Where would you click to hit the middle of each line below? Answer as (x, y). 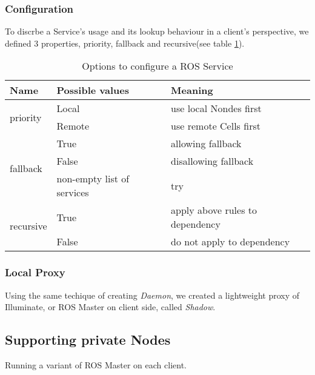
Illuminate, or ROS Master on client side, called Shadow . (110, 307)
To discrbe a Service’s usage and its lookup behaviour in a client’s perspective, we (157, 31)
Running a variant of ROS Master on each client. (96, 365)
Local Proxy (35, 272)
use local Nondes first (216, 108)
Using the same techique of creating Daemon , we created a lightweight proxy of (152, 295)
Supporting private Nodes (88, 340)
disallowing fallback (212, 161)
